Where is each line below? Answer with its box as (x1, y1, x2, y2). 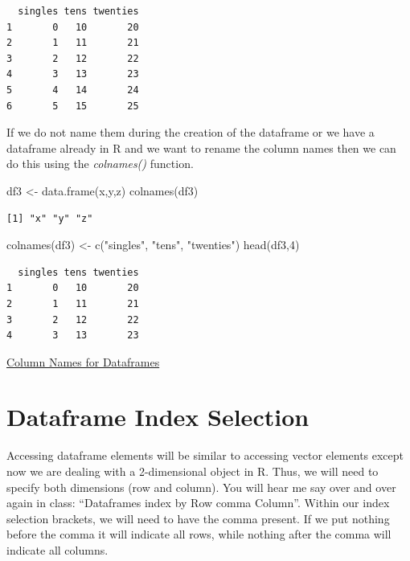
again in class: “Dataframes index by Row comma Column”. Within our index (6, 494, 390, 511)
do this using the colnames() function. (6, 155, 194, 172)
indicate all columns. (6, 541, 109, 558)
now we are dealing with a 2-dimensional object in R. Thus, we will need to (6, 463, 379, 479)
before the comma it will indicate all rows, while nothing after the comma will (6, 526, 392, 543)
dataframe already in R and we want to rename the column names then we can (6, 139, 396, 156)
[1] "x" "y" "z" (6, 212, 93, 224)
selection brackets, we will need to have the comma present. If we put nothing (6, 510, 390, 526)
